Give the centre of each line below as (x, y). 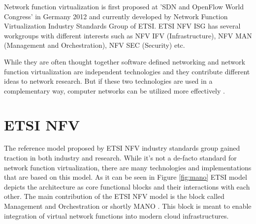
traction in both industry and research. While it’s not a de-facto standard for (120, 158)
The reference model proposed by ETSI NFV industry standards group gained (122, 148)
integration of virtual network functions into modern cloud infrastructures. (116, 215)
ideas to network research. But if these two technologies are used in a (108, 81)
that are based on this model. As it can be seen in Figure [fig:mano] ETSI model (126, 177)
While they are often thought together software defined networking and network (125, 61)
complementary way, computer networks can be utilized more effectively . (114, 90)
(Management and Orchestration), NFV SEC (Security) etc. (95, 45)
